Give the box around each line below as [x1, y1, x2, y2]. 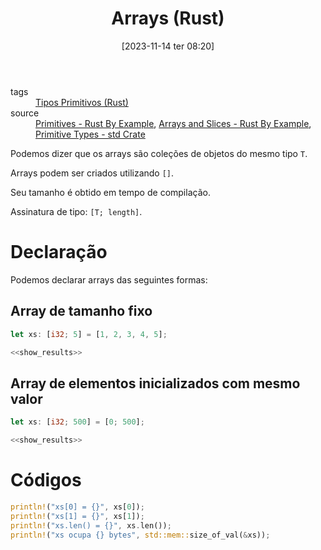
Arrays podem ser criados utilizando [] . [10, 167, 175, 179]
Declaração [10, 241, 108, 264]
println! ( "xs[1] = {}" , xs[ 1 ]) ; [10, 511, 145, 521]
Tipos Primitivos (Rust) [35, 96, 129, 108]
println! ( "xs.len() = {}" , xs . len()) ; [10, 520, 172, 531]
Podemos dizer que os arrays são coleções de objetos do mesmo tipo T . [10, 147, 308, 159]
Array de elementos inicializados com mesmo [10, 375, 301, 392]
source [10, 107, 40, 119]
